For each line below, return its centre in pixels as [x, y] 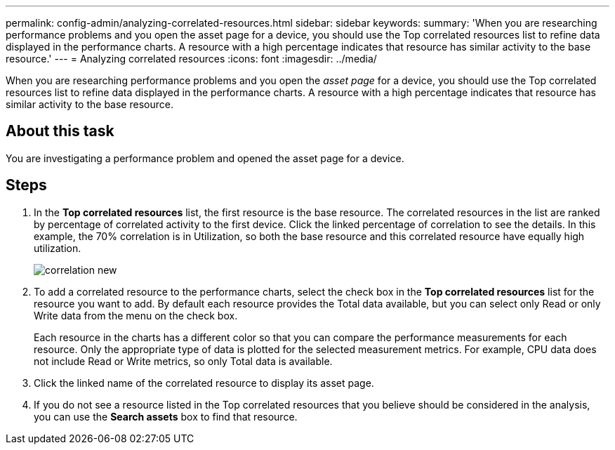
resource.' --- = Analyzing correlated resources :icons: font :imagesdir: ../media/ [191, 59]
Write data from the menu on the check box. [136, 315]
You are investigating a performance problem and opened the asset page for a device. [205, 158]
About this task [60, 131]
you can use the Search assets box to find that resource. [166, 416]
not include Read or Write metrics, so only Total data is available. [183, 361]
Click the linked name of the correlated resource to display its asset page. [204, 383]
